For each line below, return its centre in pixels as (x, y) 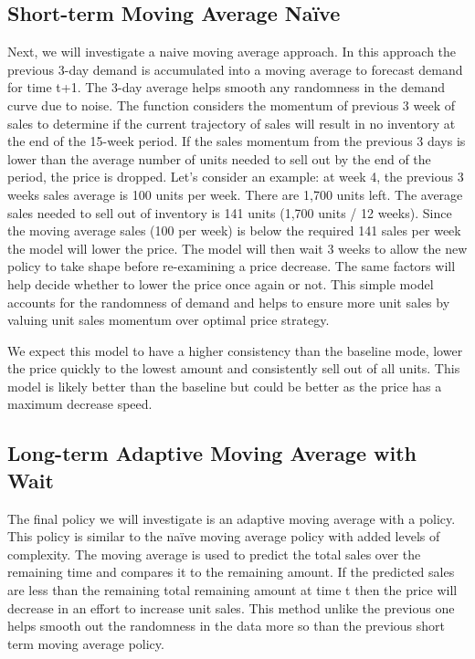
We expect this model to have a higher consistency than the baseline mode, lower (235, 350)
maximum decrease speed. (80, 404)
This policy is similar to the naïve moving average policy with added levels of (224, 536)
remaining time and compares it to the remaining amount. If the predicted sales (231, 572)
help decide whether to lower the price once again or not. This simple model (221, 283)
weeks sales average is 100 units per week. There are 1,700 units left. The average (235, 194)
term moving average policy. (86, 643)
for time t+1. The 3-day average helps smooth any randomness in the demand (227, 87)
